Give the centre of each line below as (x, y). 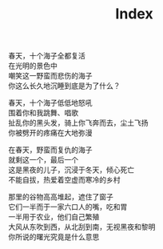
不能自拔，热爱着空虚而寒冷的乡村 (64, 180)
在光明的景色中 (33, 66)
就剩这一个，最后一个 (43, 160)
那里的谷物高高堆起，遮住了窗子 (61, 197)
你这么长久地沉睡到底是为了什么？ (64, 86)
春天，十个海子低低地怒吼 (50, 103)
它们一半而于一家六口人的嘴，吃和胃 (68, 207)
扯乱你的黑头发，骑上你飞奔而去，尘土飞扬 (78, 123)
